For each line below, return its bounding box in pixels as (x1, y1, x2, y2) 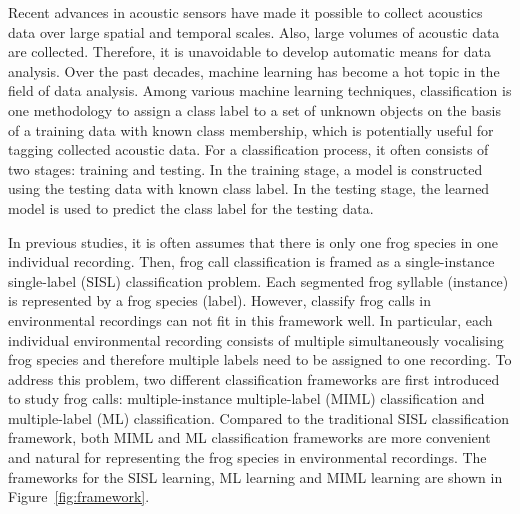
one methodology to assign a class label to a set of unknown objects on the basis (8, 99, 501, 120)
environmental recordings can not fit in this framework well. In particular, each (8, 309, 493, 330)
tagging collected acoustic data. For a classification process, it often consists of (8, 139, 489, 160)
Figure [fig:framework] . (8, 486, 150, 507)
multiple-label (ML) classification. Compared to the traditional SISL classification (8, 407, 509, 428)
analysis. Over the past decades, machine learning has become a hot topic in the (8, 60, 500, 81)
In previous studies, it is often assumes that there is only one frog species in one (8, 231, 499, 252)
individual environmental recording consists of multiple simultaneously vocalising (8, 329, 504, 350)
